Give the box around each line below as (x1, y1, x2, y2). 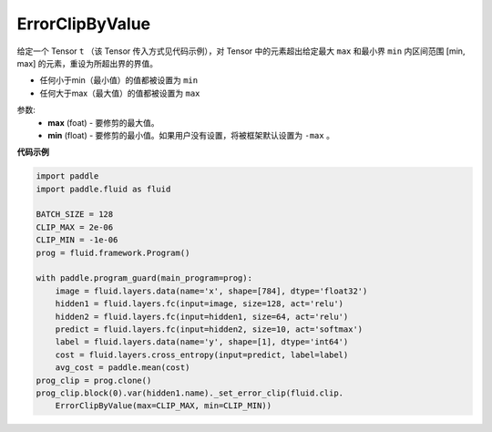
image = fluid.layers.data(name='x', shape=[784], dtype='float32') (55, 285, 368, 296)
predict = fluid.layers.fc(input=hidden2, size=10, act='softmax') (55, 324, 364, 334)
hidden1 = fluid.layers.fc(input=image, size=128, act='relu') (55, 299, 344, 309)
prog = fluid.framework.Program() (36, 247, 190, 258)
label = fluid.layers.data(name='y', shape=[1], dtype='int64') (55, 337, 349, 347)
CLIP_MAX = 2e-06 (36, 221, 114, 232)
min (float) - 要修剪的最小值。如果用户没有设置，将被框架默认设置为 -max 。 (47, 129, 334, 140)
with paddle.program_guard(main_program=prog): (36, 273, 252, 283)
